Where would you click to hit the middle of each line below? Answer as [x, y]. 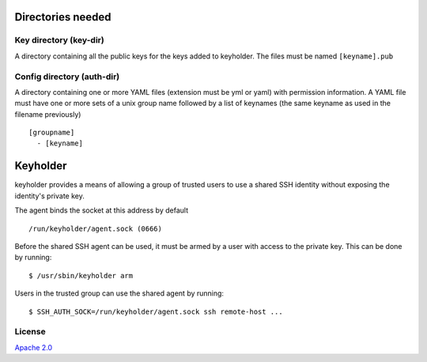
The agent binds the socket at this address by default [102, 210]
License [30, 332]
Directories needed [63, 17]
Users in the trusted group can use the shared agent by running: [119, 293]
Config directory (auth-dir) [67, 77]
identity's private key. [49, 196]
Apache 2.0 [34, 347]
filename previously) [48, 114]
